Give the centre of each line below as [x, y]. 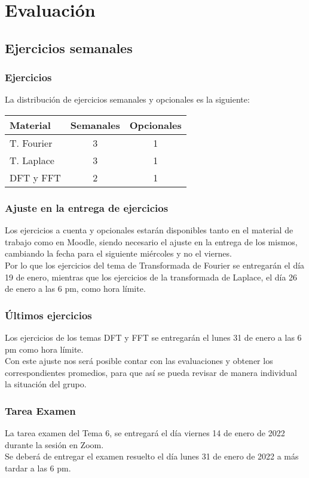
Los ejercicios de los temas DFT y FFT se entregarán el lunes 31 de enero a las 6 [153, 337]
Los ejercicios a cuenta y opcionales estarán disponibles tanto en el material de [149, 230]
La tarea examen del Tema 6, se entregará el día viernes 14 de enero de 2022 [145, 433]
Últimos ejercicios [48, 315]
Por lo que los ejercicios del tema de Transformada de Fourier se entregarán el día [155, 265]
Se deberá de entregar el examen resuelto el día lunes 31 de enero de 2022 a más [152, 456]
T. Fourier [31, 143]
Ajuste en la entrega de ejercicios [87, 207]
